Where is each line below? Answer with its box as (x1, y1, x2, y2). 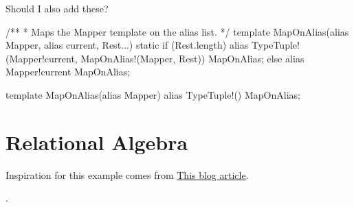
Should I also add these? (5, 1, 109, 15)
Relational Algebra (5, 127, 188, 156)
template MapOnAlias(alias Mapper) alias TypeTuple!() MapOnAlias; (5, 87, 300, 101)
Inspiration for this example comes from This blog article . (5, 167, 249, 182)
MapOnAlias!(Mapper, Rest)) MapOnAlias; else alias (80, 51, 305, 65)
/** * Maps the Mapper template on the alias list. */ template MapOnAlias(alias (5, 24, 349, 38)
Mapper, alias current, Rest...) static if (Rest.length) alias (5, 38, 249, 52)
